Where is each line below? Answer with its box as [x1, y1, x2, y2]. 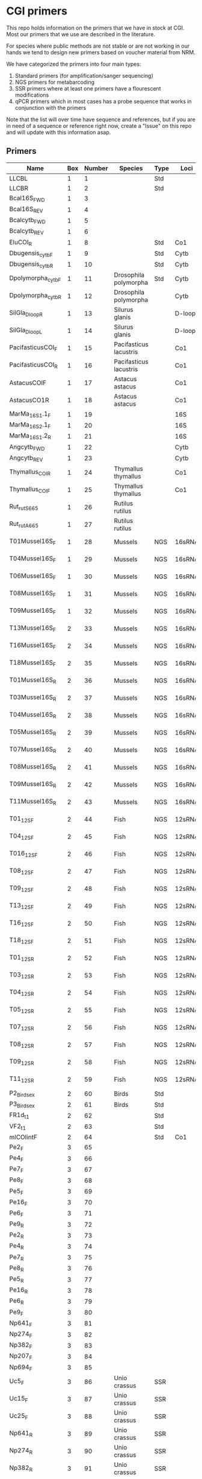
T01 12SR [9, 953, 34, 963]
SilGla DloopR [9, 309, 43, 318]
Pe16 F [9, 1197, 28, 1207]
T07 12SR [9, 1022, 34, 1032]
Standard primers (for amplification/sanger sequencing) [14, 72, 153, 79]
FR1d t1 [9, 1111, 29, 1120]
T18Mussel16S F [9, 659, 56, 668]
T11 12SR [9, 1075, 34, 1084]
